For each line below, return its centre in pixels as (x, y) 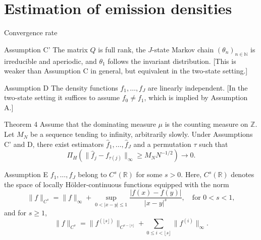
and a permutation (162, 144)
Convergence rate (31, 32)
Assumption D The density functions (61, 87)
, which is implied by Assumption (196, 97)
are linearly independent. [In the (198, 87)
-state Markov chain (183, 49)
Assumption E (26, 174)
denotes (243, 174)
